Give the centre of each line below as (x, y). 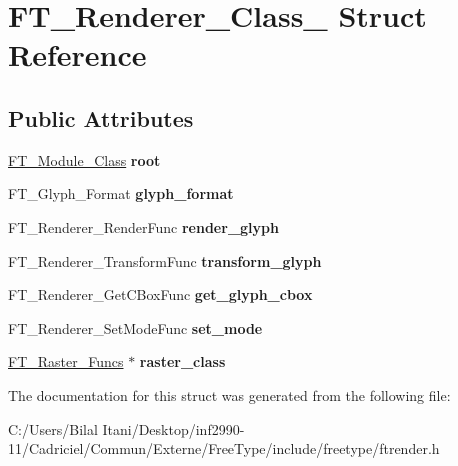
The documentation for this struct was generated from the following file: (229, 394)
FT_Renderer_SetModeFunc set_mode (135, 327)
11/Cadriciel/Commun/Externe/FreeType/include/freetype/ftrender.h (224, 448)
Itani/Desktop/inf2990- (173, 428)
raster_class (182, 361)
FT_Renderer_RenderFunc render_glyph (143, 226)
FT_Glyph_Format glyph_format (121, 193)
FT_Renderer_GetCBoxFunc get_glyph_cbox (160, 294)
